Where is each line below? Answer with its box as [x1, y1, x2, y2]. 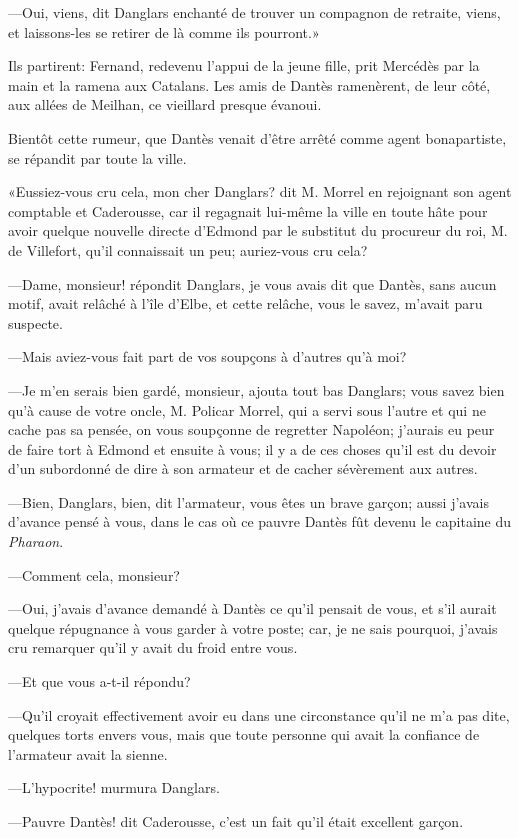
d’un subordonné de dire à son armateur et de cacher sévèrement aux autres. [8, 458, 478, 479]
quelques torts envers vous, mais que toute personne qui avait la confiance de [8, 724, 480, 745]
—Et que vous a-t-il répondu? [8, 671, 191, 692]
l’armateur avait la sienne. [8, 743, 168, 764]
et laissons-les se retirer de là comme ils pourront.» [8, 21, 320, 42]
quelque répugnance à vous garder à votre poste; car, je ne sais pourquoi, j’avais [8, 617, 498, 638]
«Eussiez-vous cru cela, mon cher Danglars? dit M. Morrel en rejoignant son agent [8, 181, 512, 202]
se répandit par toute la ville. [8, 147, 187, 168]
